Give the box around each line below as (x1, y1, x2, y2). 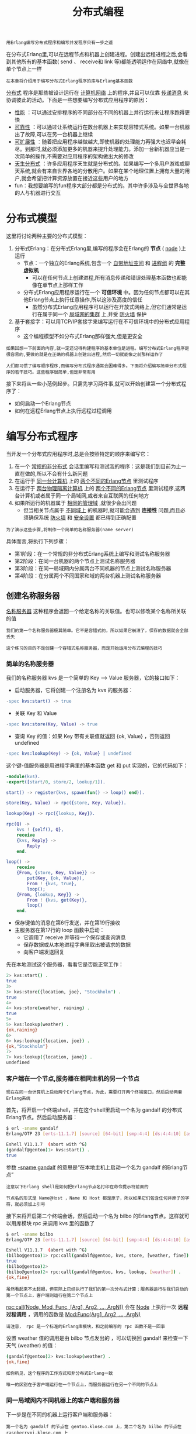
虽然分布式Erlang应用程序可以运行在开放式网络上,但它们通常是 (32, 304, 182, 311)
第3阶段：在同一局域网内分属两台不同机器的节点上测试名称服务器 (14, 565, 171, 572)
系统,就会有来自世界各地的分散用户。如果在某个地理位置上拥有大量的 (19, 167, 185, 174)
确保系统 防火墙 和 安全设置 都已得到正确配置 (28, 514, 137, 521)
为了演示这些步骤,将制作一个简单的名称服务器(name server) (6, 527, 134, 533)
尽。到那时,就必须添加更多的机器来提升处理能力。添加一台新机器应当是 (14, 146, 185, 153)
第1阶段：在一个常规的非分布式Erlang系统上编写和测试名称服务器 (14, 551, 170, 558)
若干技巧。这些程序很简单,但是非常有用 (14, 369, 96, 375)
